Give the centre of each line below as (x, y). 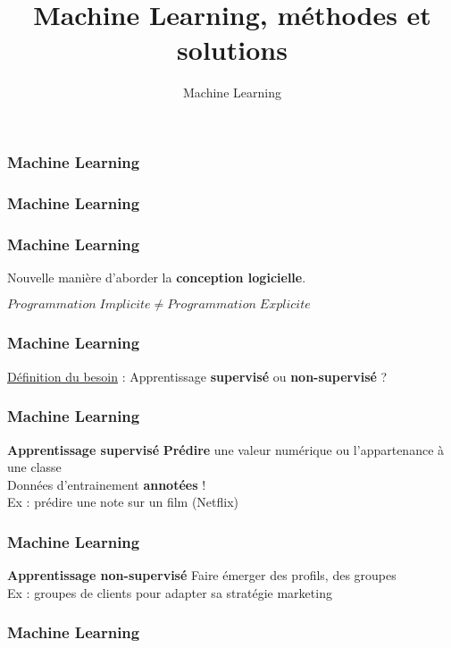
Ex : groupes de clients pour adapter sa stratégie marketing (170, 592)
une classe (34, 467)
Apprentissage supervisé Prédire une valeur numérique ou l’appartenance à (226, 449)
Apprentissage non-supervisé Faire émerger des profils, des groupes (202, 575)
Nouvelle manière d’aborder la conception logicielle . (157, 277)
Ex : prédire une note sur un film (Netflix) (123, 502)
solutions (232, 50)
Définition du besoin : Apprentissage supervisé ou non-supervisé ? (197, 376)
